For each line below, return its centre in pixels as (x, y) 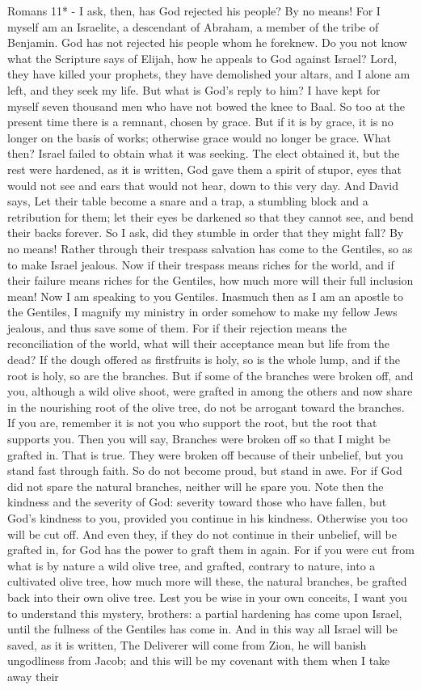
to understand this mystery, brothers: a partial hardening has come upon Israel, (205, 613)
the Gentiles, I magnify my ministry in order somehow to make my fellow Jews (202, 312)
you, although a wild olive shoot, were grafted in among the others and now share (210, 391)
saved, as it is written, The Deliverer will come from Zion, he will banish (187, 644)
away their (33, 676)
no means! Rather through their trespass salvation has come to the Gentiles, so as (210, 248)
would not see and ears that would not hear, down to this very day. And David (203, 185)
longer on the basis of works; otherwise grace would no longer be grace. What (199, 137)
